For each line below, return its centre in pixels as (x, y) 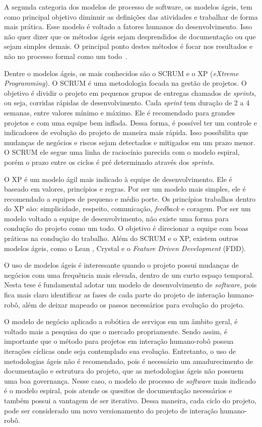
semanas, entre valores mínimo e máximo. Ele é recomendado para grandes (120, 112)
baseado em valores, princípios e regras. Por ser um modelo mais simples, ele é (125, 189)
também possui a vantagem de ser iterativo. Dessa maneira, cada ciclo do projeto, (130, 400)
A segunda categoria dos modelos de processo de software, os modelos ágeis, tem (128, 7)
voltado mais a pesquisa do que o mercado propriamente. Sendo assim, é (116, 331)
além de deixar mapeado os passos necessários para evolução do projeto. (134, 304)
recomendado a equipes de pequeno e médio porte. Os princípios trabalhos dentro (130, 198)
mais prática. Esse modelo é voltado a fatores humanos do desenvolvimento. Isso (128, 26)
